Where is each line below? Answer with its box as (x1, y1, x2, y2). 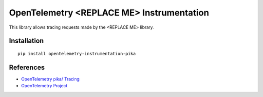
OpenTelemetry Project (21, 83, 68, 89)
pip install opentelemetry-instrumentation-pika (18, 51, 136, 56)
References (9, 63, 45, 71)
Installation (9, 37, 44, 45)
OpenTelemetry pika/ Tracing (21, 76, 80, 82)
